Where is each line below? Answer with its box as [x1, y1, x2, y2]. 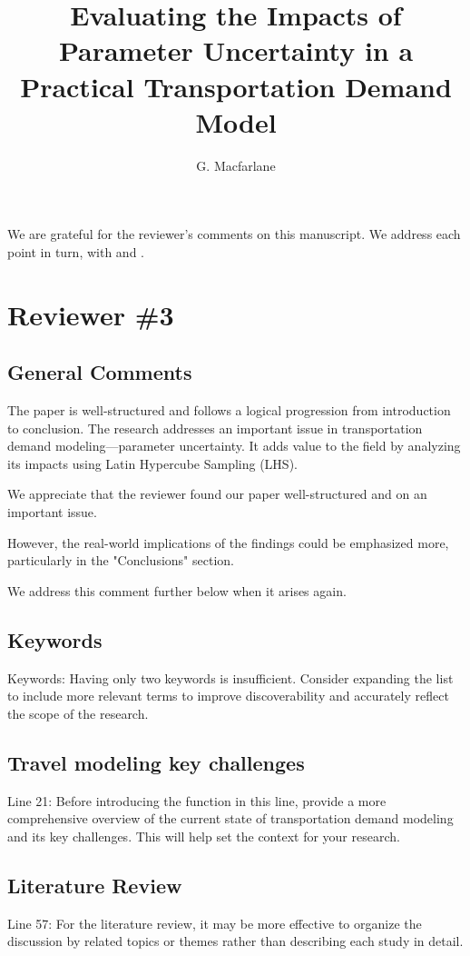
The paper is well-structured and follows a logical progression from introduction [7, 401, 451, 420]
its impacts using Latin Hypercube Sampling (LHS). [7, 453, 298, 473]
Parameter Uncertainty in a [58, 32, 414, 69]
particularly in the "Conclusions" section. [7, 551, 234, 570]
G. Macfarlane [196, 155, 276, 174]
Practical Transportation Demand [20, 67, 452, 105]
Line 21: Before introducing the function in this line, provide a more [7, 791, 387, 810]
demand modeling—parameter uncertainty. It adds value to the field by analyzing [7, 436, 461, 455]
